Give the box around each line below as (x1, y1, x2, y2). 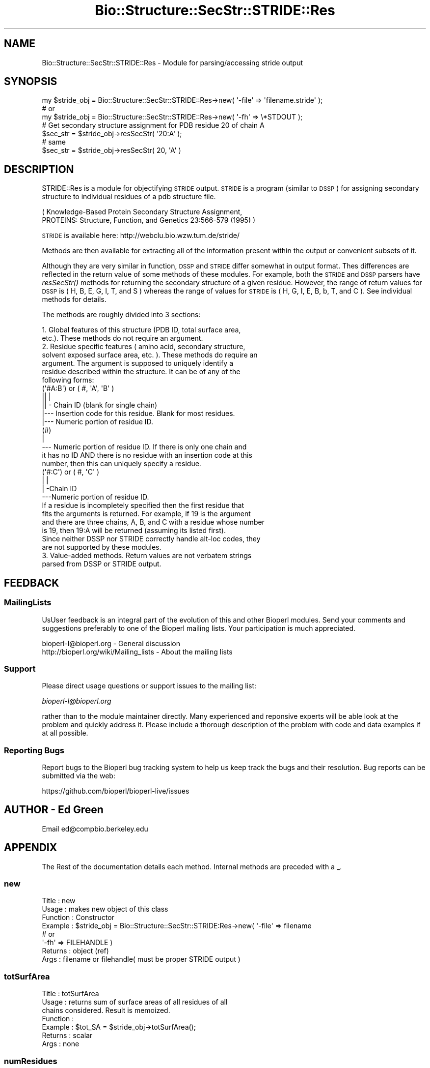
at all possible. (42, 729, 88, 738)
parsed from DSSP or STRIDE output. (42, 560, 161, 568)
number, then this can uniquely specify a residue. (42, 459, 201, 468)
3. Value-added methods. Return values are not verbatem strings (42, 551, 252, 560)
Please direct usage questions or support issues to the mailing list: (42, 682, 256, 690)
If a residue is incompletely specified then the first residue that (42, 501, 244, 510)
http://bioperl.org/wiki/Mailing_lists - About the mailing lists (42, 647, 233, 656)
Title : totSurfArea (42, 989, 99, 998)
